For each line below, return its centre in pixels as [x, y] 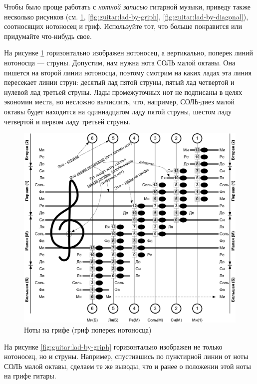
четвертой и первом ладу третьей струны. [67, 121]
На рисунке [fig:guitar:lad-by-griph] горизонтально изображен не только [113, 346]
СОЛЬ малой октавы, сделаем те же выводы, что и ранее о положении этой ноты [128, 366]
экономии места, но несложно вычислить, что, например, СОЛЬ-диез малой [120, 102]
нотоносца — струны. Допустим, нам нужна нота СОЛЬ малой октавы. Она [120, 62]
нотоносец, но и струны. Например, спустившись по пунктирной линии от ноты [126, 356]
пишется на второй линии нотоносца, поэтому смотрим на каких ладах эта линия [128, 72]
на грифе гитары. [30, 376]
